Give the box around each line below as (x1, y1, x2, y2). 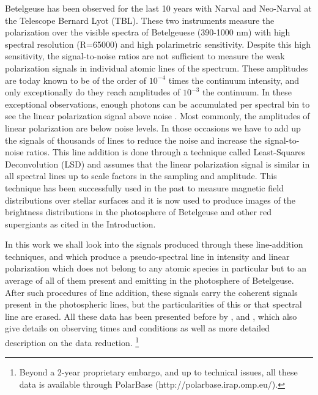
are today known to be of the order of (5, 73, 147, 86)
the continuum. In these (202, 86, 292, 98)
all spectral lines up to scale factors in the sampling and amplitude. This (5, 169, 277, 182)
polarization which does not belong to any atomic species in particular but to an (5, 262, 307, 275)
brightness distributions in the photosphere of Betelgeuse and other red (5, 205, 272, 218)
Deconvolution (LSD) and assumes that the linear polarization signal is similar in (5, 157, 310, 170)
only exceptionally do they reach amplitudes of (5, 86, 180, 98)
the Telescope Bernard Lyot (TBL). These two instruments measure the (5, 13, 275, 26)
